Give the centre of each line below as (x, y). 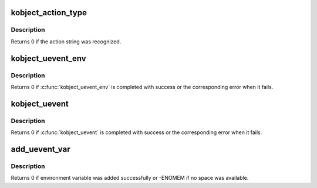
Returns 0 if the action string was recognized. (66, 42)
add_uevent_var (41, 149)
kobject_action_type (49, 13)
